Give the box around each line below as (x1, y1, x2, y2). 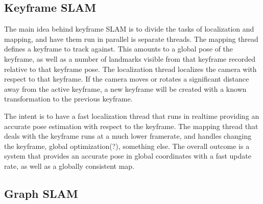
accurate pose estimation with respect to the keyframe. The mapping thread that (4, 120, 258, 131)
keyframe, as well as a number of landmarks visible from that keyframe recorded (4, 53, 256, 64)
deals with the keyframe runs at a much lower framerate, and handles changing (4, 131, 252, 141)
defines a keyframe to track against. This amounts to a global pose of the (4, 43, 233, 54)
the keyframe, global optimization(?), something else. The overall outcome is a (4, 140, 250, 151)
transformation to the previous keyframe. (4, 93, 133, 104)
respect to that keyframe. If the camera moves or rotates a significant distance (4, 73, 249, 84)
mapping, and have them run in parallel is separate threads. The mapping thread (4, 33, 258, 44)
